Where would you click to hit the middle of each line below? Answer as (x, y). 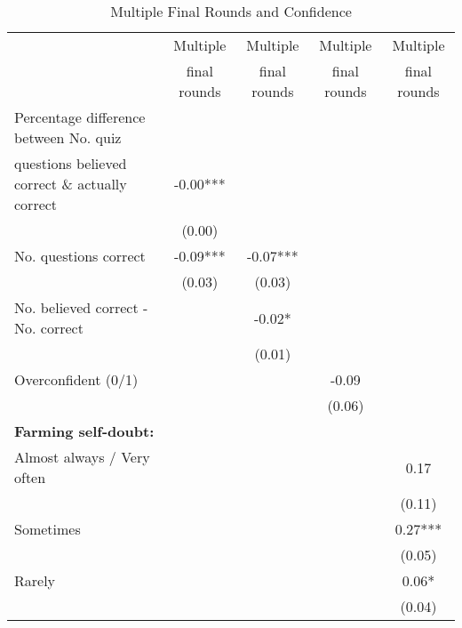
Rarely (35, 580)
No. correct (49, 328)
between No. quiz (68, 137)
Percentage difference (80, 117)
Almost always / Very (82, 457)
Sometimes (48, 529)
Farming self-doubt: (84, 431)
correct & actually (71, 184)
